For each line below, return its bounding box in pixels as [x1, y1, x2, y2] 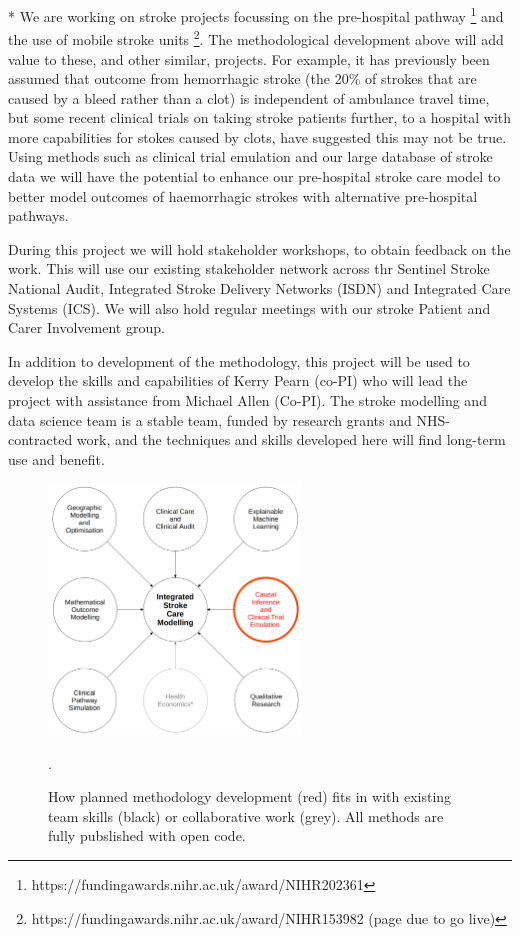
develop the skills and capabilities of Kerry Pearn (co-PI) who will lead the [8, 370, 468, 391]
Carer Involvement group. [8, 317, 165, 338]
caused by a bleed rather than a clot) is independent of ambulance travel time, [8, 87, 490, 108]
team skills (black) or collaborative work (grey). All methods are [48, 805, 444, 826]
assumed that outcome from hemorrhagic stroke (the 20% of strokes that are [8, 68, 477, 89]
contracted [8, 429, 73, 450]
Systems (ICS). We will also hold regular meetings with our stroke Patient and [8, 297, 491, 318]
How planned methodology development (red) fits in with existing [48, 786, 452, 807]
